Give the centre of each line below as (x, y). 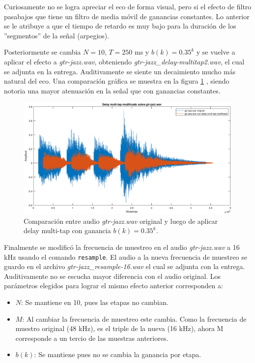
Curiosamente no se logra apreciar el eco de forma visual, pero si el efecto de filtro (128, 6)
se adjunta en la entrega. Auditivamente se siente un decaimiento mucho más (120, 71)
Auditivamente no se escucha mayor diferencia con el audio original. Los (113, 276)
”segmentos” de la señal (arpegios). (57, 35)
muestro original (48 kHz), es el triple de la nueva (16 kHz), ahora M (119, 328)
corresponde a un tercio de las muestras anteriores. (92, 338)
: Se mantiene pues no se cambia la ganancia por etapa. (118, 354)
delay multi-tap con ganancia (67, 230)
